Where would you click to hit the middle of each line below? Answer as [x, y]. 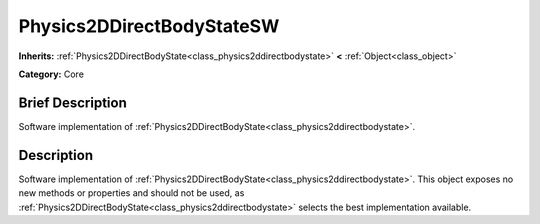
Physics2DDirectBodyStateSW [149, 26]
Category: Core [51, 74]
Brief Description [72, 102]
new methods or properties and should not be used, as [131, 193]
